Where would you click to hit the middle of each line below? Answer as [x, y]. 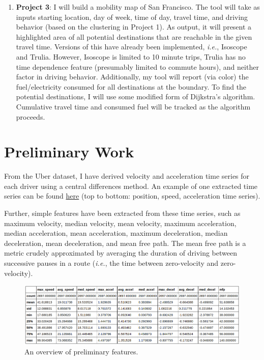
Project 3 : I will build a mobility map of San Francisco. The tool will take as [138, 7]
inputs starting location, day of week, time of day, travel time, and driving [132, 17]
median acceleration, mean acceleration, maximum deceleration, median [116, 233]
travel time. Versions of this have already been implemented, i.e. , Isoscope [131, 47]
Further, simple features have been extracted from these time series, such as [122, 213]
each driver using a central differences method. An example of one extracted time [131, 186]
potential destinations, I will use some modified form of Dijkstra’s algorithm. [136, 96]
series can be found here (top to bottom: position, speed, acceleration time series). [132, 196]
